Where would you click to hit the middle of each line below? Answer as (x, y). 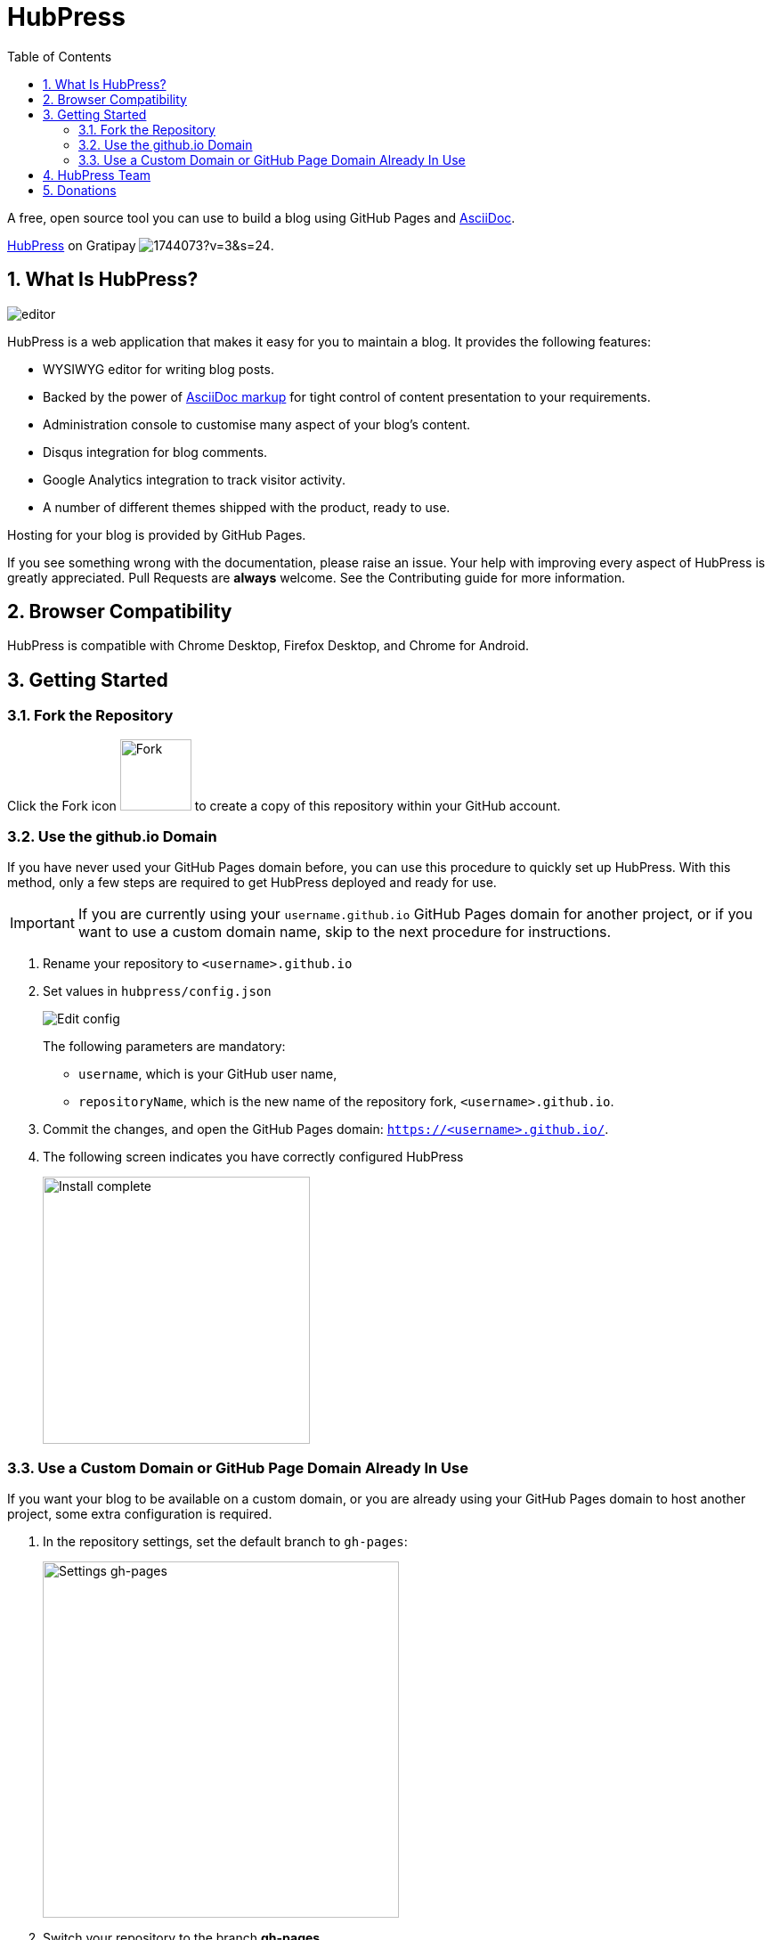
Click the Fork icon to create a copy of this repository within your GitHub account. (284, 805)
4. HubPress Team (97, 175)
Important (42, 923)
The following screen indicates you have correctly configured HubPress (253, 1157)
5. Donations (80, 190)
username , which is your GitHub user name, (208, 1074)
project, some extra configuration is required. (140, 1514)
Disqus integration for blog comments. (155, 452)
